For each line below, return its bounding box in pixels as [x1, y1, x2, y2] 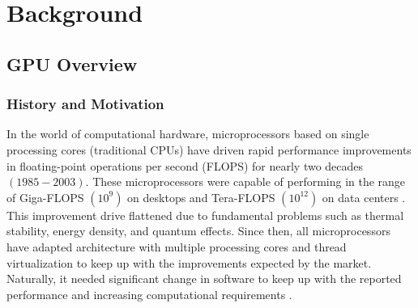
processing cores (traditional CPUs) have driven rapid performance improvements [6, 141, 412, 158]
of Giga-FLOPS [6, 188, 84, 205]
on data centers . [322, 188, 406, 205]
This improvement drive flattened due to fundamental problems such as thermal [6, 206, 404, 223]
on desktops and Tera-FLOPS [127, 188, 275, 205]
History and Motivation [6, 94, 164, 114]
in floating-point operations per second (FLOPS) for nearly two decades [6, 157, 364, 174]
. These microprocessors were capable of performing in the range [85, 173, 406, 190]
